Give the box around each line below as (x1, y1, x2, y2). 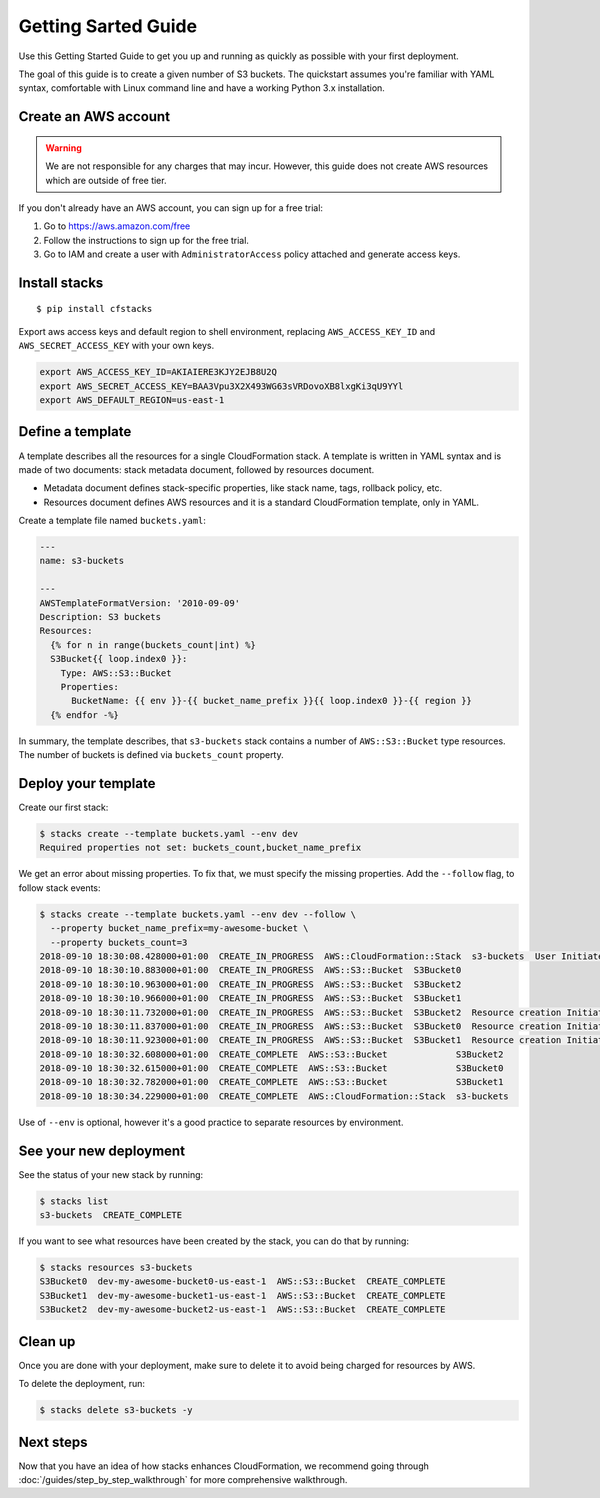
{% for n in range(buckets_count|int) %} (50, 639, 257, 650)
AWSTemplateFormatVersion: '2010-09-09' (39, 597, 240, 609)
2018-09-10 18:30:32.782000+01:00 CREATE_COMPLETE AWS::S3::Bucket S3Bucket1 (39, 1076, 504, 1088)
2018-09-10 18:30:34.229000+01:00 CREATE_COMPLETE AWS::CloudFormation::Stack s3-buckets (39, 1090, 509, 1102)
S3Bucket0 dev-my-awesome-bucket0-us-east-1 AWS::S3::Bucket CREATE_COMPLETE (39, 1276, 446, 1287)
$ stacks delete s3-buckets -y (39, 1405, 194, 1416)
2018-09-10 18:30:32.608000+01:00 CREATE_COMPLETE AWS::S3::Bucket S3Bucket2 (39, 1048, 504, 1060)
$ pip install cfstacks (36, 303, 153, 315)
